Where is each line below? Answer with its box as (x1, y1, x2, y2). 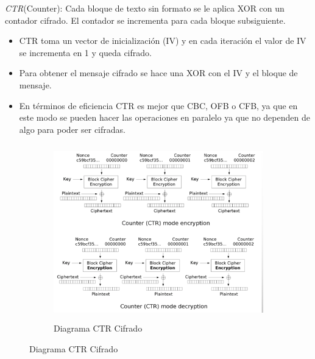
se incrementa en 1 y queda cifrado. (19, 46, 152, 59)
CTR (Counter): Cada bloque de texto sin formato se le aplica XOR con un (5, 2, 285, 14)
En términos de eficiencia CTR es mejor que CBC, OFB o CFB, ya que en (19, 99, 298, 112)
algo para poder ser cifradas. (19, 123, 126, 135)
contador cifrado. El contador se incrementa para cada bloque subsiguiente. (5, 13, 286, 26)
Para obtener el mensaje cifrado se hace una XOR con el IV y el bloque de (19, 66, 298, 79)
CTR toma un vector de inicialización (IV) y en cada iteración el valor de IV (19, 34, 306, 47)
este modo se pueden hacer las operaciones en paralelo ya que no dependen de (19, 111, 310, 124)
